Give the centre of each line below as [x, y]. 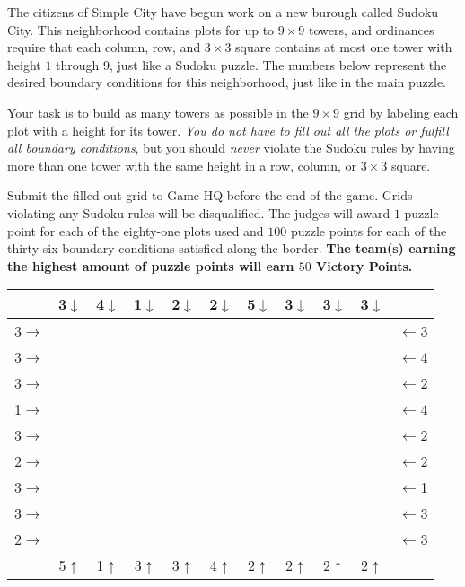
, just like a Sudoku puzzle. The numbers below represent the [278, 64]
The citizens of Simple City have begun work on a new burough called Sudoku [223, 12]
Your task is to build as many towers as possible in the [158, 112]
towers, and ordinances [371, 29]
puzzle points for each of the [368, 230]
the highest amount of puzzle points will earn [151, 265]
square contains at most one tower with [344, 47]
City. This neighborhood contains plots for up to [141, 29]
